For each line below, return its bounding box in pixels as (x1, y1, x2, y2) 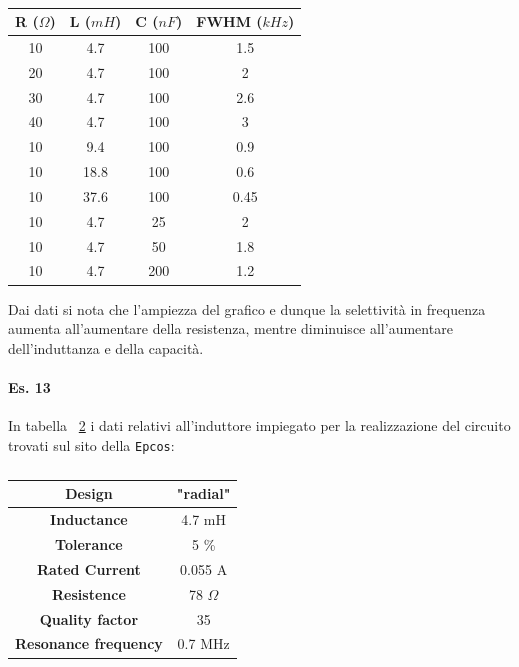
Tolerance (55, 534, 123, 555)
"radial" (176, 483, 231, 504)
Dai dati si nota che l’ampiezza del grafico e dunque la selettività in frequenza (8, 298, 486, 319)
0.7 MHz (177, 633, 230, 654)
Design (65, 483, 113, 504)
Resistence (52, 583, 126, 604)
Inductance (50, 509, 128, 530)
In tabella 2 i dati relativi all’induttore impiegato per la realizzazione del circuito (8, 415, 511, 436)
